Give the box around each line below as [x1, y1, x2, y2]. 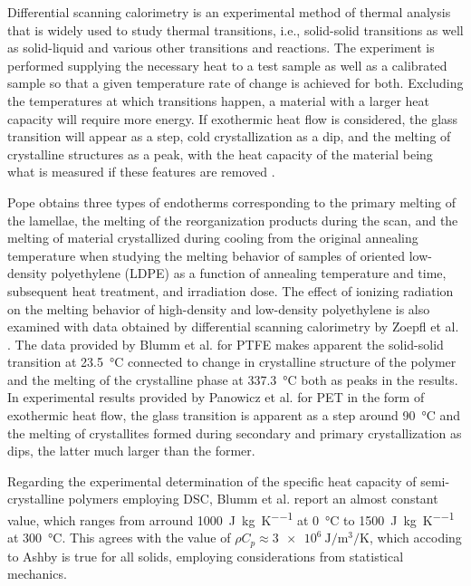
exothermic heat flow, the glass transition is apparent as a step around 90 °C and [7, 406, 461, 425]
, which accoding [369, 528, 462, 547]
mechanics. [7, 564, 67, 583]
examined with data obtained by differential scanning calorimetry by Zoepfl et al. [7, 317, 459, 336]
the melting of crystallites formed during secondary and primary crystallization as [7, 423, 462, 442]
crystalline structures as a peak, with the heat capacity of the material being [7, 144, 433, 163]
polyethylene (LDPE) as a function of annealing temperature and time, [51, 264, 447, 283]
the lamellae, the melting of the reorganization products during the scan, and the [7, 210, 458, 229]
